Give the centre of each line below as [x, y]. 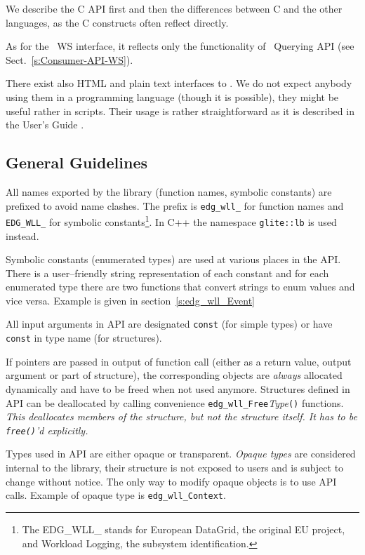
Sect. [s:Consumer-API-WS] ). [69, 59]
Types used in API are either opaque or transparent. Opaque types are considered [181, 454]
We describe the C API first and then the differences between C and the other [174, 8]
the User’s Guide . [45, 125]
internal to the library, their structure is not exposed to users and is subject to [175, 468]
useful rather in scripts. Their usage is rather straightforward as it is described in [180, 111]
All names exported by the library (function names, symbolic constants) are [169, 191]
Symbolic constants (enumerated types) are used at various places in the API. [173, 259]
